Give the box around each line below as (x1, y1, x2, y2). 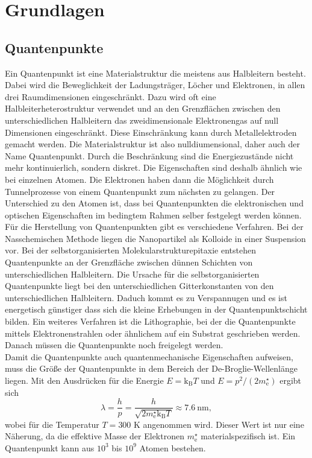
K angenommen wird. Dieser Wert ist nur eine (134, 418, 304, 430)
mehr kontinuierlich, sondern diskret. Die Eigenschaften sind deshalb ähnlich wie (5, 161, 302, 174)
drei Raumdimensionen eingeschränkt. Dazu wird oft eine (5, 90, 216, 103)
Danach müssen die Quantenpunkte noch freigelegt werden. (5, 339, 223, 351)
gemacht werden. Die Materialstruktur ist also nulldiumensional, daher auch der (5, 138, 300, 150)
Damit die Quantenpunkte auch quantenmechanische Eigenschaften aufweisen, (5, 350, 293, 363)
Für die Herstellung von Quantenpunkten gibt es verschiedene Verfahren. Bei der (5, 220, 304, 233)
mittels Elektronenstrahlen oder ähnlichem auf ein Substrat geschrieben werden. (5, 326, 301, 339)
